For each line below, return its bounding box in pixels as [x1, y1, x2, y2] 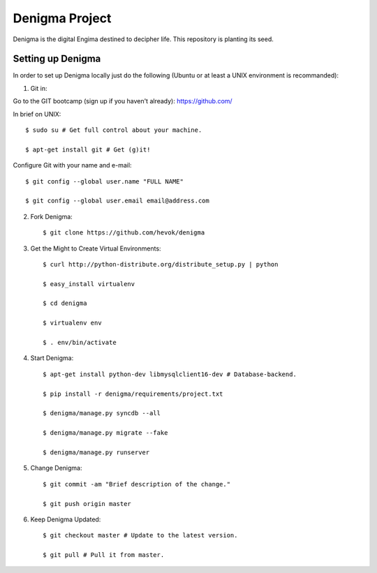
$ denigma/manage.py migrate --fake [43, 429, 168, 437]
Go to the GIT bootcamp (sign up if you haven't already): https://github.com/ [13, 97, 233, 105]
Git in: [30, 84, 48, 92]
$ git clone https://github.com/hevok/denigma [43, 229, 205, 237]
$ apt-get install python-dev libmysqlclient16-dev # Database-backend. [43, 370, 297, 378]
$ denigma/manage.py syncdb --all [43, 409, 161, 417]
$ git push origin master [43, 500, 132, 507]
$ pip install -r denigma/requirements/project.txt [43, 389, 223, 398]
